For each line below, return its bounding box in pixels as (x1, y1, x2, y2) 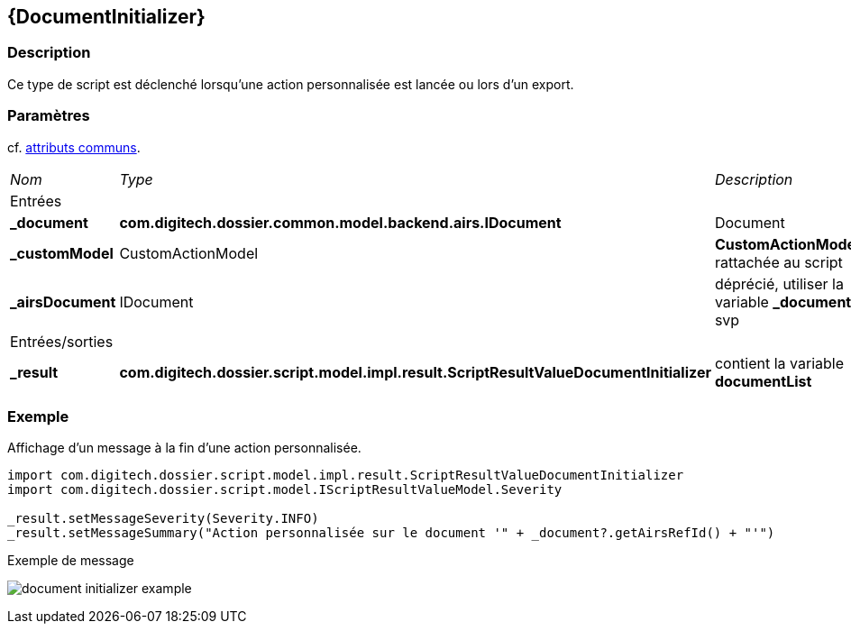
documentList (714, 371, 812, 390)
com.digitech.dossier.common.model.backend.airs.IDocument (119, 213, 562, 232)
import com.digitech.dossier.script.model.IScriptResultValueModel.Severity (7, 482, 563, 498)
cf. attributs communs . (7, 139, 141, 155)
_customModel (10, 243, 114, 262)
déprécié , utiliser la (714, 274, 844, 293)
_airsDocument (10, 292, 116, 311)
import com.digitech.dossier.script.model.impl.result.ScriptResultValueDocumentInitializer (7, 468, 684, 483)
